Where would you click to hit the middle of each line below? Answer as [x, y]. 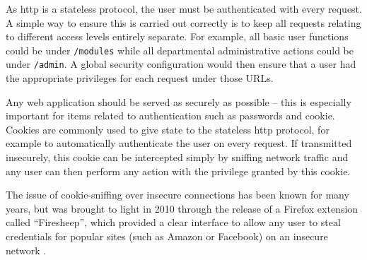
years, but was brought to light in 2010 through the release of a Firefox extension [182, 208]
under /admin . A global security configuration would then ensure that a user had [181, 64]
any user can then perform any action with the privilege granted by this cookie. [178, 171]
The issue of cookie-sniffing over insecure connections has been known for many [177, 195]
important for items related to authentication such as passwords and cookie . [170, 116]
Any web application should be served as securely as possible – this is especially [179, 101]
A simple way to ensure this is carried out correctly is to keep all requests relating [183, 22]
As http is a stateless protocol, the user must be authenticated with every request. [184, 8]
